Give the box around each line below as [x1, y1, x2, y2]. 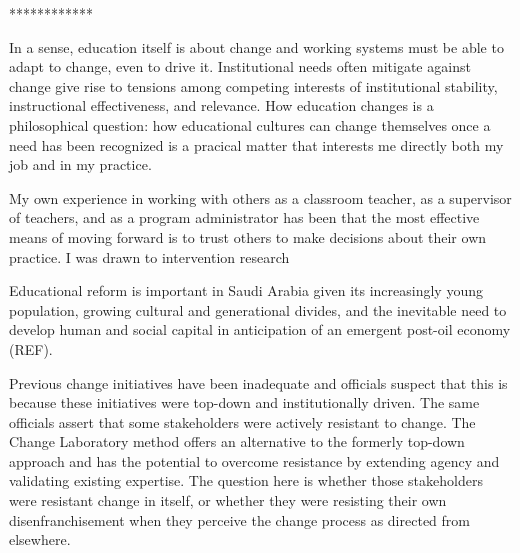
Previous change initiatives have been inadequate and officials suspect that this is [9, 372, 508, 393]
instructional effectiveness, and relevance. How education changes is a [9, 95, 434, 116]
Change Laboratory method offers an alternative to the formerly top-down [9, 431, 465, 452]
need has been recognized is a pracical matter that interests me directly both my [9, 134, 504, 155]
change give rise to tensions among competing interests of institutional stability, [9, 75, 498, 96]
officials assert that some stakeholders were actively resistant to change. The [9, 411, 476, 432]
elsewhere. [9, 529, 71, 550]
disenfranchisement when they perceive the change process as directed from [9, 509, 470, 530]
